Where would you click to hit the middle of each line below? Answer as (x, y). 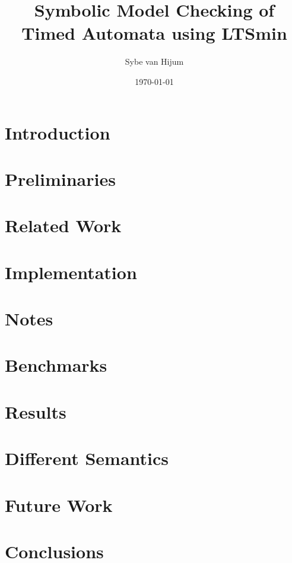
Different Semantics (87, 458)
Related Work (63, 225)
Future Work (59, 505)
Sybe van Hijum (154, 61)
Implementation (71, 272)
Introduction (58, 132)
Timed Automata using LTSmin (154, 33)
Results (36, 411)
